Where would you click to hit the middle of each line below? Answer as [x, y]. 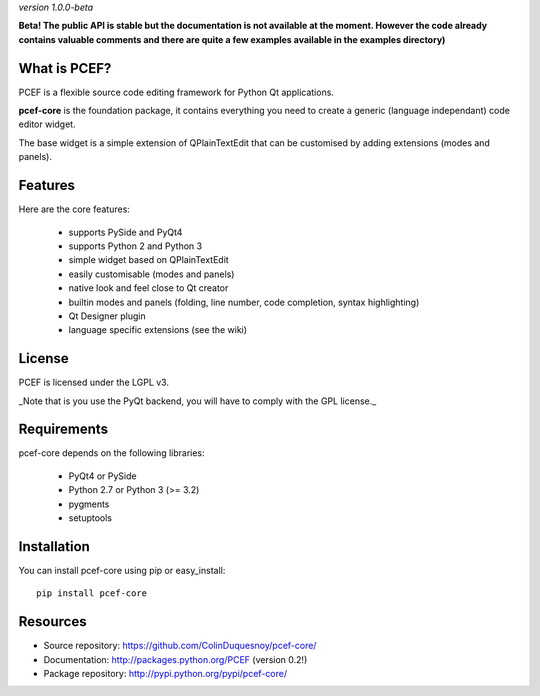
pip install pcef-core [92, 593]
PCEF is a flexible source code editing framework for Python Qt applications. [176, 92]
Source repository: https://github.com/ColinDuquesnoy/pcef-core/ [180, 646]
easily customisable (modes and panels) [151, 274]
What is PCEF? [65, 68]
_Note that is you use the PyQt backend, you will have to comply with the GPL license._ [197, 401]
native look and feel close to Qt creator [148, 288]
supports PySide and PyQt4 [125, 232]
